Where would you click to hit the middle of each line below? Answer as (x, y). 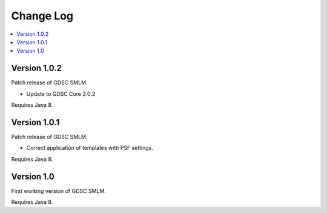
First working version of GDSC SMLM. (58, 191)
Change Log (42, 16)
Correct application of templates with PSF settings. (90, 148)
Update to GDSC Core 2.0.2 (61, 93)
